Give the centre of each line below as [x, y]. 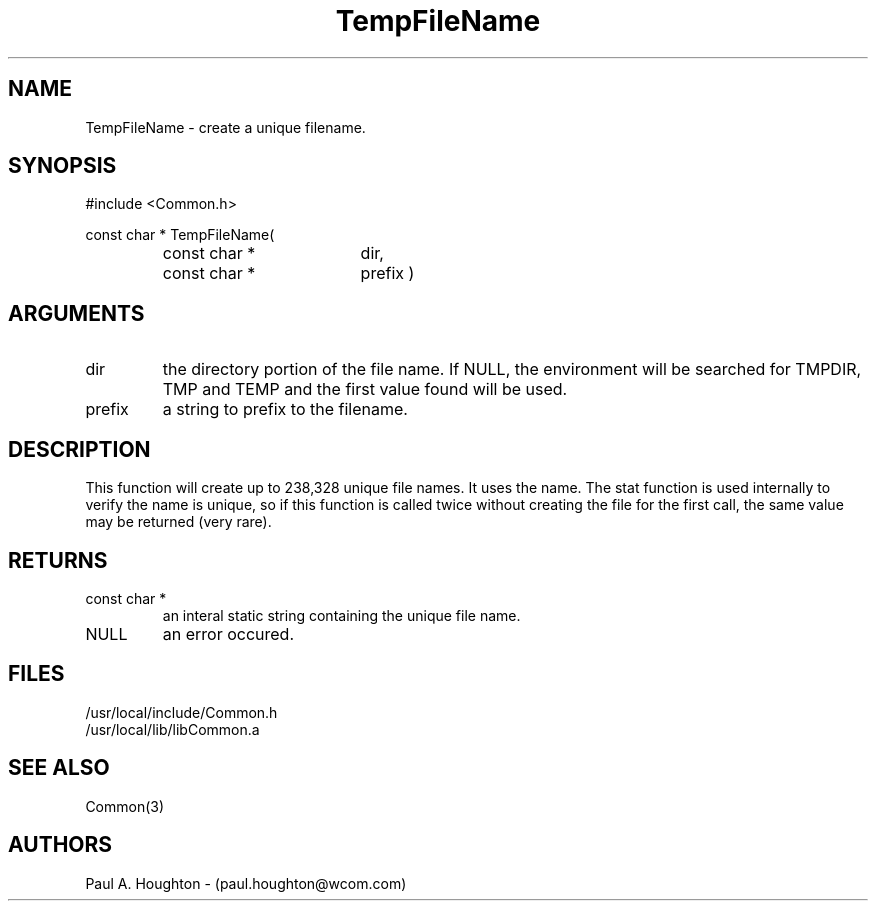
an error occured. [228, 633]
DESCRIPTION [79, 449]
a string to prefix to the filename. [285, 409]
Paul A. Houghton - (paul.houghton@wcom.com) [246, 883]
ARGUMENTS [76, 313]
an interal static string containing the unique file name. [341, 615]
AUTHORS [60, 845]
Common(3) [125, 806]
